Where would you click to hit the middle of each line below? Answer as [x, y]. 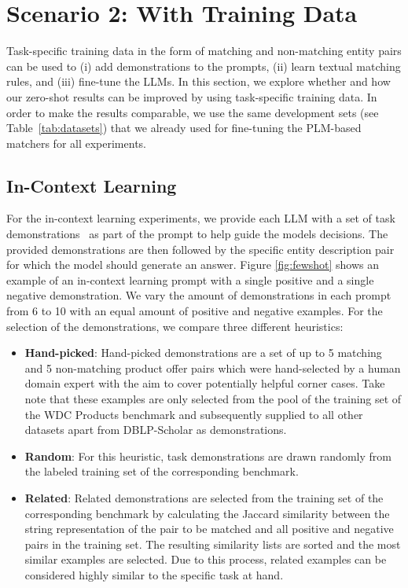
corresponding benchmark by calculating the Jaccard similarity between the [207, 513]
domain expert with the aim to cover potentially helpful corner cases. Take [205, 383]
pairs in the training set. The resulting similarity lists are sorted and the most [213, 544]
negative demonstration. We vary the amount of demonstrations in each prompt [199, 295]
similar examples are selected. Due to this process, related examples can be [206, 559]
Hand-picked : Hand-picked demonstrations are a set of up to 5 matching [203, 353]
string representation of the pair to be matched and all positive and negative [209, 529]
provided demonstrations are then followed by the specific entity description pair [200, 249]
